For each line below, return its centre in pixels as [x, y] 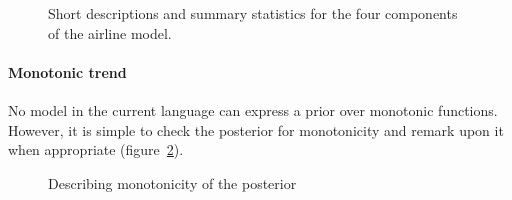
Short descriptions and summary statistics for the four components [253, 13]
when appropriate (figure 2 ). [96, 149]
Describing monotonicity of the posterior [172, 182]
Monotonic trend [67, 71]
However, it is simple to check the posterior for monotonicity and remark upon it [256, 129]
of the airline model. [110, 32]
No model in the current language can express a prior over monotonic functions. [253, 109]
